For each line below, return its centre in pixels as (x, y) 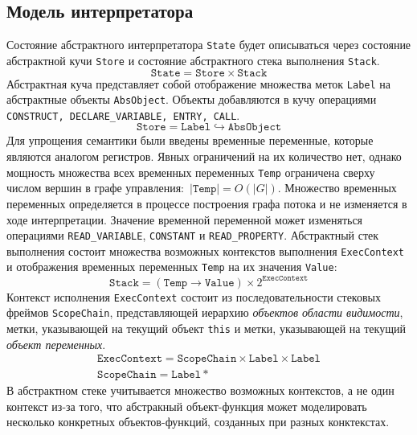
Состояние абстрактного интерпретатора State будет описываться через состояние (209, 45)
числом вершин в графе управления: (95, 188)
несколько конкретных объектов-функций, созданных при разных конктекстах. (198, 422)
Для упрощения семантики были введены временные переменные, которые (190, 140)
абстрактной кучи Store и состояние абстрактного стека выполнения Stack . (193, 60)
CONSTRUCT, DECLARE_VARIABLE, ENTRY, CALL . (123, 115)
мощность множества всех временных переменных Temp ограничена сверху (191, 172)
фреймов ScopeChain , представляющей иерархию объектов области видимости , (205, 312)
